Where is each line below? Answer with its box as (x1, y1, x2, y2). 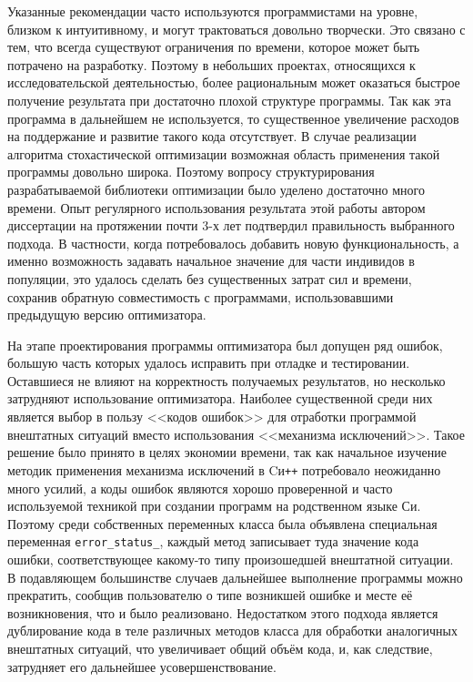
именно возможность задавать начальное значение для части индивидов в (7, 251, 415, 270)
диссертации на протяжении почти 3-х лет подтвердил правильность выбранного (7, 216, 455, 235)
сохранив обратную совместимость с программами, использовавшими (7, 287, 394, 306)
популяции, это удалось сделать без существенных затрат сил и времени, (7, 269, 412, 288)
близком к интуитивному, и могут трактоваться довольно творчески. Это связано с (7, 19, 466, 38)
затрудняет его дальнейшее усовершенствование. (7, 657, 277, 676)
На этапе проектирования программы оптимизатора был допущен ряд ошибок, (7, 335, 443, 354)
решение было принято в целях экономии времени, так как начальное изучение (7, 443, 447, 462)
